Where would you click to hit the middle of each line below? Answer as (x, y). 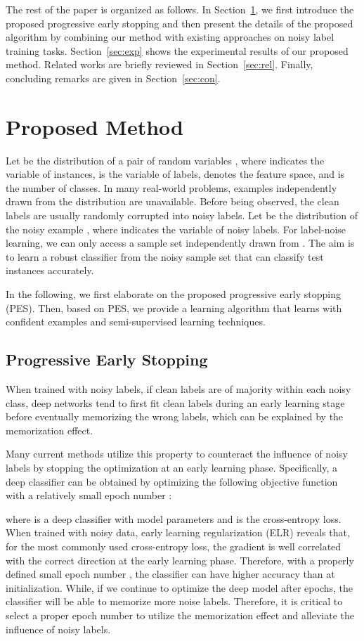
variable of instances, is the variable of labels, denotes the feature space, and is (175, 174)
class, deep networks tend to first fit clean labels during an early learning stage (175, 402)
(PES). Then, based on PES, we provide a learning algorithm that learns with (174, 307)
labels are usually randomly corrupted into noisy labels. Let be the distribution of (182, 215)
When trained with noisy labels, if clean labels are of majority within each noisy (178, 389)
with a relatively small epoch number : (89, 495)
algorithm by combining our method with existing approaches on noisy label (170, 37)
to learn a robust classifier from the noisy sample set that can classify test (165, 256)
